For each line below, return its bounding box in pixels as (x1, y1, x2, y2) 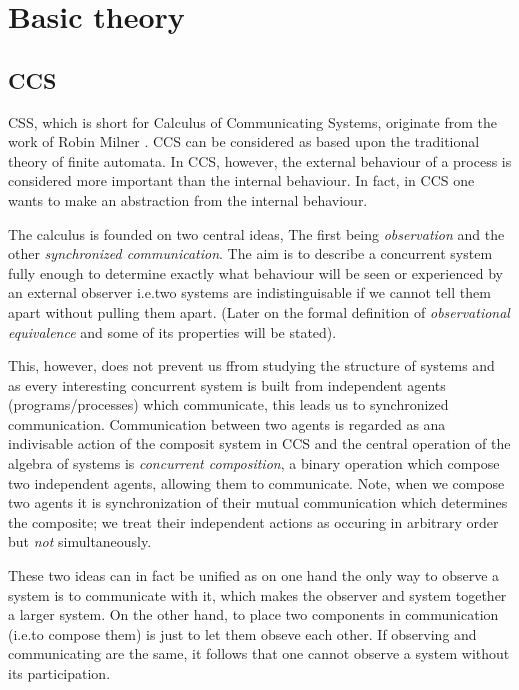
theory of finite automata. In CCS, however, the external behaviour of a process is (8, 150, 512, 171)
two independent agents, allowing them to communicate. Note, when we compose (8, 472, 505, 493)
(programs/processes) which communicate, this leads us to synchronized (8, 394, 449, 415)
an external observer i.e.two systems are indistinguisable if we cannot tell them (8, 282, 491, 303)
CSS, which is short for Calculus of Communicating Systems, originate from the (8, 111, 497, 132)
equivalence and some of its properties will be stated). (8, 321, 337, 342)
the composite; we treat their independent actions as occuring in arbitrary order (8, 511, 499, 532)
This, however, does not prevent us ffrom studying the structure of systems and (8, 355, 495, 376)
